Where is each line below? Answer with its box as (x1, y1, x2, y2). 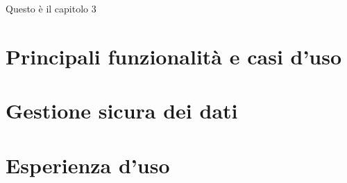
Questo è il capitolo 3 (6, 1, 96, 15)
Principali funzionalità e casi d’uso (6, 42, 342, 70)
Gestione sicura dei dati (6, 96, 238, 125)
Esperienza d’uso (6, 150, 170, 179)
